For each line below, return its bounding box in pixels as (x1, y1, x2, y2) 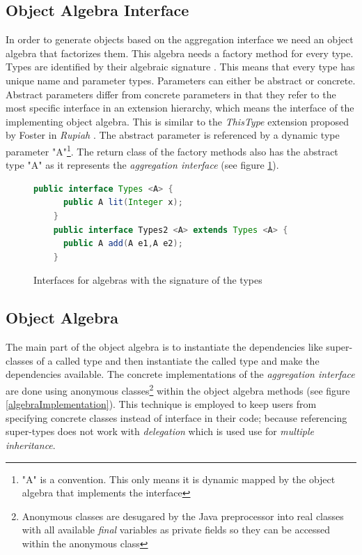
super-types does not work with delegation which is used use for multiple (6, 424, 315, 439)
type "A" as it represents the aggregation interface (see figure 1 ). (6, 158, 279, 172)
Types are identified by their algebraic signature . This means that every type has (6, 59, 355, 74)
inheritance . (6, 437, 56, 452)
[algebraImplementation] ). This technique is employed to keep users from (6, 397, 317, 411)
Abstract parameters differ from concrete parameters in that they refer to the (6, 86, 336, 101)
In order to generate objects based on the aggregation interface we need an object (6, 32, 354, 47)
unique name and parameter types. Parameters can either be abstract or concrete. (6, 73, 356, 87)
